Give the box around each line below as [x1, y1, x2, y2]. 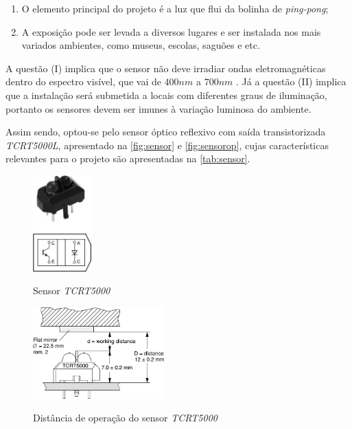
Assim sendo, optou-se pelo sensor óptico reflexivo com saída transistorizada [5, 124, 326, 139]
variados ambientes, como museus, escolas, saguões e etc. [21, 38, 260, 52]
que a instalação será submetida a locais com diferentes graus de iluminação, [5, 87, 327, 102]
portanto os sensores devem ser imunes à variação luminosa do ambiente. [5, 101, 312, 115]
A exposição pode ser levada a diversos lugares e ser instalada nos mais [21, 24, 321, 38]
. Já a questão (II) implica [236, 74, 347, 89]
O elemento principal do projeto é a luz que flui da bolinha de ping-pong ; [21, 1, 329, 15]
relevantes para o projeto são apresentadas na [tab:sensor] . [5, 151, 250, 166]
